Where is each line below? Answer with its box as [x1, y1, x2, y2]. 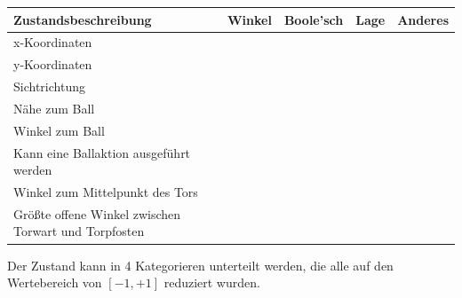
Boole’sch [283, 10, 344, 28]
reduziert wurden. [163, 273, 260, 292]
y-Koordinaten [13, 55, 92, 74]
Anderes [397, 10, 449, 28]
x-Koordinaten [13, 33, 92, 51]
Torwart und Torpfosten [13, 222, 145, 240]
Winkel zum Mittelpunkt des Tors [13, 183, 198, 200]
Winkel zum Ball [13, 121, 105, 139]
